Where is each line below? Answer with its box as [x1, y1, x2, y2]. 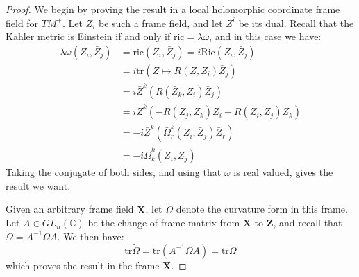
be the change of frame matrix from [87, 215, 240, 230]
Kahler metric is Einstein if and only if [6, 29, 171, 44]
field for [6, 15, 39, 30]
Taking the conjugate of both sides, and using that [6, 165, 222, 179]
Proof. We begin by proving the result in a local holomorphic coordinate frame [6, 2, 340, 16]
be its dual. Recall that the [238, 15, 354, 30]
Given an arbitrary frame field [6, 202, 134, 216]
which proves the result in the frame [6, 258, 160, 272]
